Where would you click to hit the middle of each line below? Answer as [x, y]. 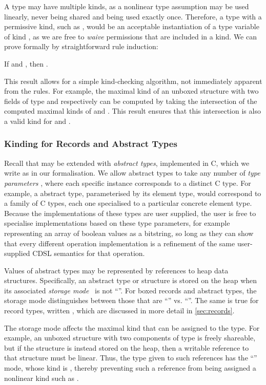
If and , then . [26, 63]
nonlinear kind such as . [42, 378]
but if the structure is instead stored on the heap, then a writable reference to [127, 347]
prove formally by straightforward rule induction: [81, 46]
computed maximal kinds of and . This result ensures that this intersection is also [132, 111]
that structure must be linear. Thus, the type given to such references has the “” [131, 358]
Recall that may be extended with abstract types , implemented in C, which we [127, 163]
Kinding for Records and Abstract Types [91, 144]
